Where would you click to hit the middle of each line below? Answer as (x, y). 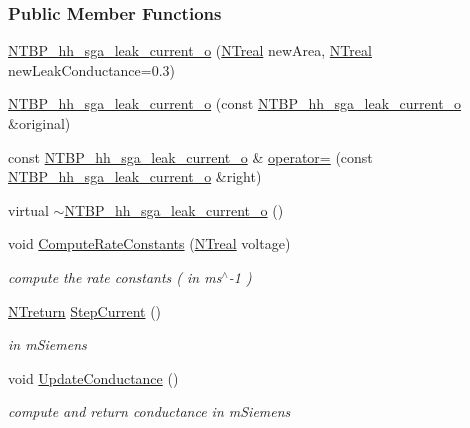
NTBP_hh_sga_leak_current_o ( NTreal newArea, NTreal (190, 50)
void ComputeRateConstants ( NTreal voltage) (149, 243)
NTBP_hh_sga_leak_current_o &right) (135, 176)
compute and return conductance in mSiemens (149, 411)
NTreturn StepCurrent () (85, 310)
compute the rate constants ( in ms (115, 276)
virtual (28, 209)
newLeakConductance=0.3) (92, 69)
